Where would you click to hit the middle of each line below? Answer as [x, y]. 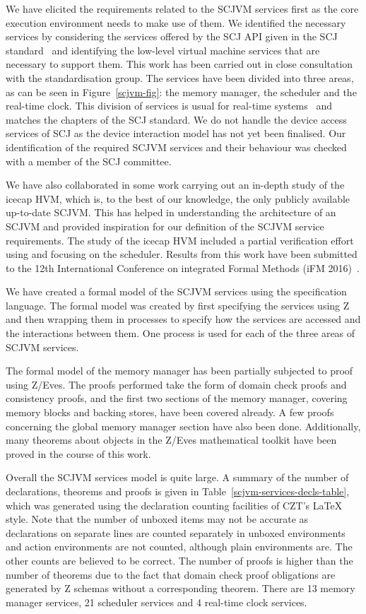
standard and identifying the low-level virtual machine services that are [163, 50]
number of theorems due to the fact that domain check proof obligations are [171, 574]
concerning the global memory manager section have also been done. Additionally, [183, 426]
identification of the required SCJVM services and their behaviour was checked [176, 147]
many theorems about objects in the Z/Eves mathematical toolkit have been [171, 440]
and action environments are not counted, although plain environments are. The [179, 547]
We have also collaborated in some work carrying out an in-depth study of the [175, 185]
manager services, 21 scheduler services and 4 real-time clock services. [157, 602]
